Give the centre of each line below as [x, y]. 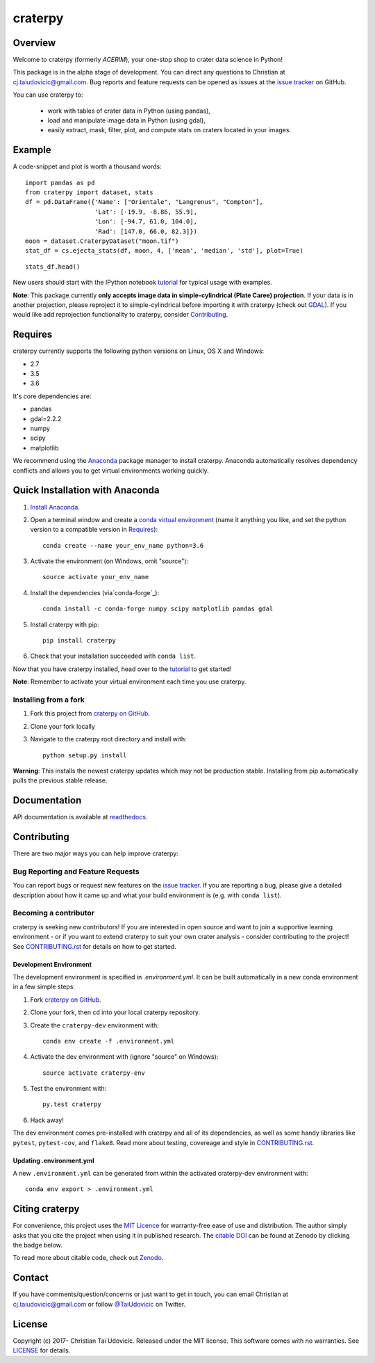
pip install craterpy [79, 641]
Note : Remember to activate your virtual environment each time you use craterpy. [130, 681]
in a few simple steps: [44, 987]
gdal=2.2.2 [46, 418]
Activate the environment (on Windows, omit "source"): [109, 561]
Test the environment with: [68, 1089]
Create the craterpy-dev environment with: [95, 1025]
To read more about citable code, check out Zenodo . [88, 1258]
